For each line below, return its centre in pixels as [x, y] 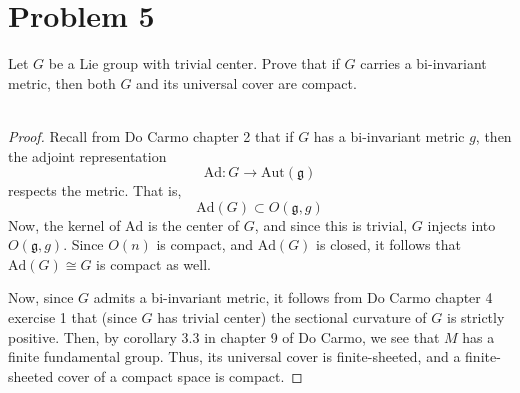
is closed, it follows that [388, 244]
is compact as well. [153, 263]
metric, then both [62, 82]
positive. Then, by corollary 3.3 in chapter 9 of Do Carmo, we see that [224, 336]
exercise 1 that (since [72, 317]
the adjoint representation [87, 155]
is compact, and [204, 244]
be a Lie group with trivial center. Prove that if [194, 63]
